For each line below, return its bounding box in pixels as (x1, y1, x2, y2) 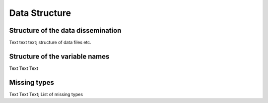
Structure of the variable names (9, 52, 110, 60)
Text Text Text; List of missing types (9, 91, 83, 97)
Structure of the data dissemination (9, 26, 122, 35)
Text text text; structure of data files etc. (9, 40, 91, 46)
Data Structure (9, 7, 71, 18)
